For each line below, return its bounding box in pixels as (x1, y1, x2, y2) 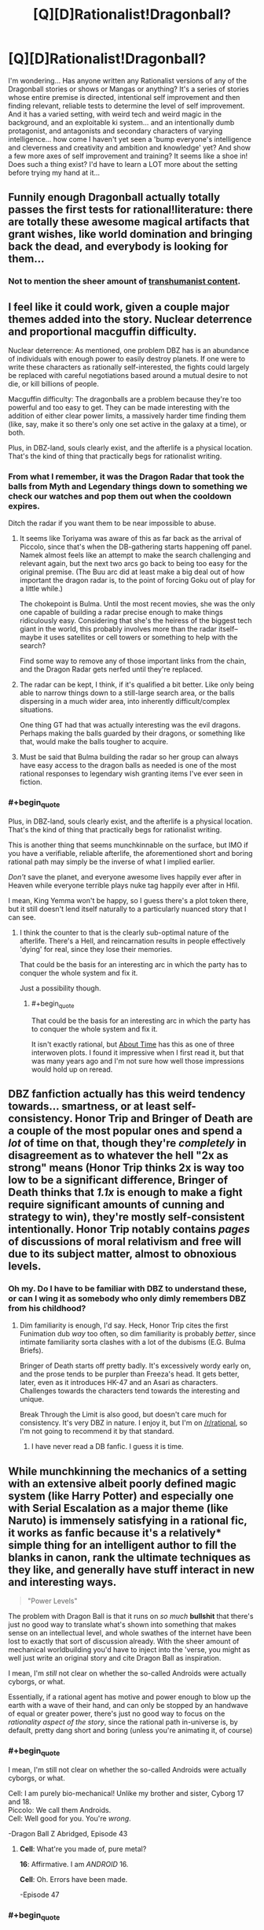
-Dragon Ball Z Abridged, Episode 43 (8, 1828, 128, 1838)
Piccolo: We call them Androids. (8, 1805, 112, 1814)
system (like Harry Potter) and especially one (8, 1489, 234, 1502)
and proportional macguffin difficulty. (8, 324, 197, 338)
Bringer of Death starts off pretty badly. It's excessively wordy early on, (19, 1361, 251, 1371)
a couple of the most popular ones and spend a (8, 1124, 243, 1138)
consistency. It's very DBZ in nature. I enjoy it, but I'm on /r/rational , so (19, 1418, 247, 1428)
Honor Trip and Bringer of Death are (74, 1112, 254, 1125)
